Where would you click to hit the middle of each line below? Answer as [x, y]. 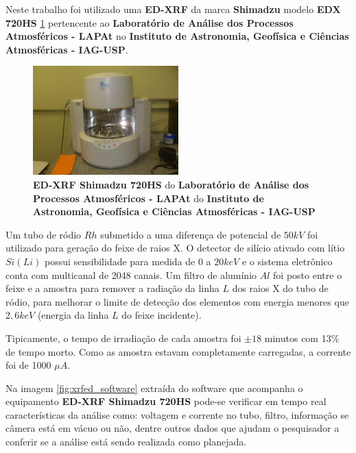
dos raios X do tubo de [280, 288]
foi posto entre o [308, 274]
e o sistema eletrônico [287, 261]
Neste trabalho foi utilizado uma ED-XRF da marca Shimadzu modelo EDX [173, 9]
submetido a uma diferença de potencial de [191, 234]
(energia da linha [73, 315]
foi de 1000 [28, 365]
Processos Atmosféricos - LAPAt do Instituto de [149, 198]
